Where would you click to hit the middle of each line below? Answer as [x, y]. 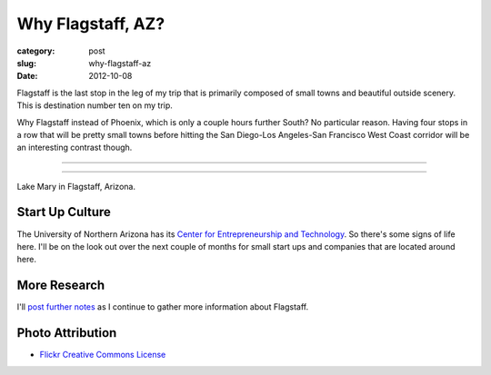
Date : [27, 76]
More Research [61, 286]
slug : [26, 63]
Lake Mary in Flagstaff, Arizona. [76, 186]
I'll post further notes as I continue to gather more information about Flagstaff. [163, 307]
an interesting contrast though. [75, 148]
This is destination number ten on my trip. [95, 105]
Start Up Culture [64, 212]
